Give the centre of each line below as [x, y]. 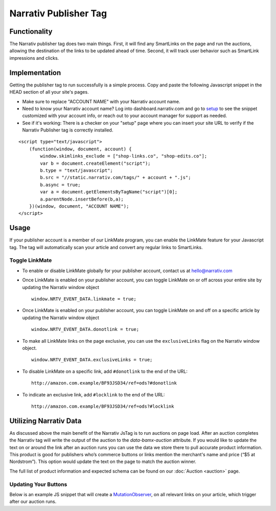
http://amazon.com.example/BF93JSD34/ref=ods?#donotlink [104, 383]
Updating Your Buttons [38, 484]
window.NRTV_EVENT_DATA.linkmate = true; [84, 299]
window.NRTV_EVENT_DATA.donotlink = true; [85, 329]
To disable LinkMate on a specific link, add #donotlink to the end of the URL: [105, 371]
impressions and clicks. [34, 58]
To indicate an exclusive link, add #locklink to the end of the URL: [94, 394]
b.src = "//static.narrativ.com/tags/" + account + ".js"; [116, 177]
